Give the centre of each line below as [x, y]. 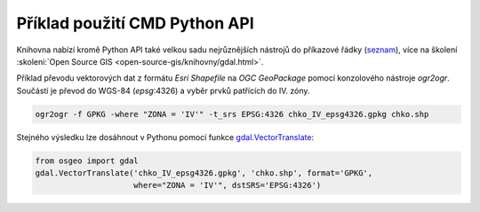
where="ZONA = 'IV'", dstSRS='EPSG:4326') [228, 185]
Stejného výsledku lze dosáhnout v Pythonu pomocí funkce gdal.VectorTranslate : [165, 137]
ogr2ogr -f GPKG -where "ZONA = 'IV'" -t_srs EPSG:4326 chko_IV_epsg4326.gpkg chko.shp [232, 114]
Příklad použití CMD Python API [135, 23]
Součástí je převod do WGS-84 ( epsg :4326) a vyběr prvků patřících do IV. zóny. [163, 90]
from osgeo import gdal [87, 161]
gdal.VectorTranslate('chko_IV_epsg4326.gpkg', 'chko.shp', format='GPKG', [204, 173]
